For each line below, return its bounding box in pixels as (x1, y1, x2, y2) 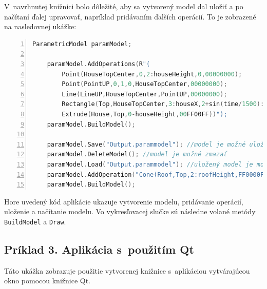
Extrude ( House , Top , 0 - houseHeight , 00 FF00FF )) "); (62, 110, 227, 118)
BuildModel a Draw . (4, 216, 66, 226)
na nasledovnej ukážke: (4, 21, 77, 32)
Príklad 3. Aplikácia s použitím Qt (4, 241, 194, 257)
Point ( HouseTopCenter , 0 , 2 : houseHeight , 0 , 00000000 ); (62, 70, 242, 78)
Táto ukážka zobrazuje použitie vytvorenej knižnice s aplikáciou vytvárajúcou (4, 265, 250, 276)
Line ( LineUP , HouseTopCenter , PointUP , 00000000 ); (62, 90, 227, 98)
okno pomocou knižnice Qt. (4, 275, 91, 286)
